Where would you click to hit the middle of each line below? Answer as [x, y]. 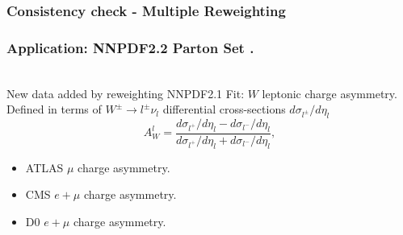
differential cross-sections [224, 109]
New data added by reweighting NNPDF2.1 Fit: [126, 93]
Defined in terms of [54, 109]
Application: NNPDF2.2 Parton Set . [130, 47]
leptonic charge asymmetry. [330, 93]
